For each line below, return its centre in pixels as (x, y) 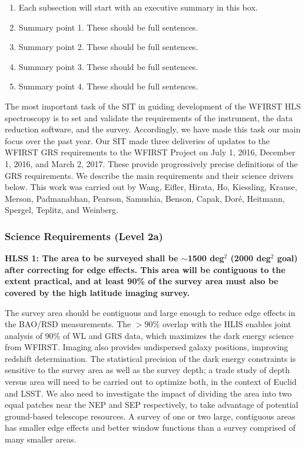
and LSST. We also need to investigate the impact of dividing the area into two (148, 393)
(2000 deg (251, 258)
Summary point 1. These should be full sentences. (108, 27)
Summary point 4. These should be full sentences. (108, 86)
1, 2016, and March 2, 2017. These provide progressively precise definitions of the (151, 163)
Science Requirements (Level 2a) (84, 236)
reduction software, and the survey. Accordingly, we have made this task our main (153, 129)
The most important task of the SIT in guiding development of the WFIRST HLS (153, 106)
